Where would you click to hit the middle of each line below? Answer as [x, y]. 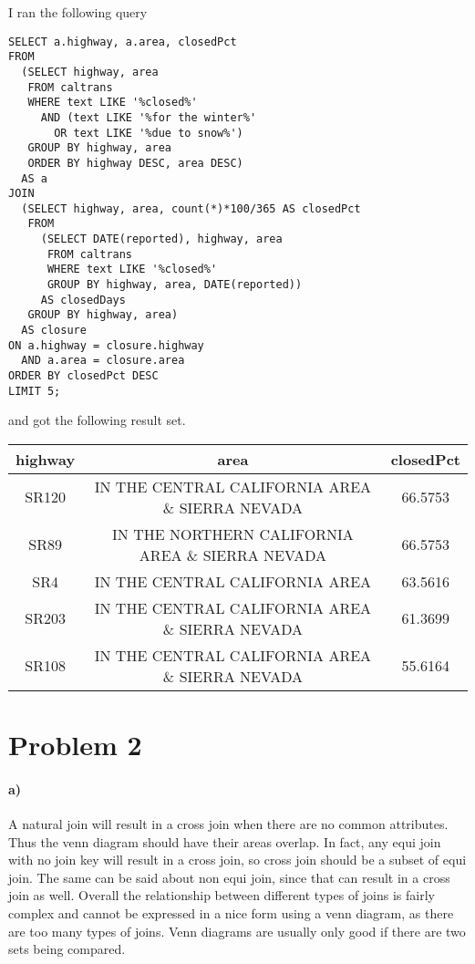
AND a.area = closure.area [103, 361]
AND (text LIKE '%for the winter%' [149, 117]
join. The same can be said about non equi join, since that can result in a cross [229, 877]
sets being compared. [67, 949]
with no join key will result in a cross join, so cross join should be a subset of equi [237, 860]
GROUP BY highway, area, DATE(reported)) [175, 285]
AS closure [54, 331]
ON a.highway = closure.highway [106, 345]
